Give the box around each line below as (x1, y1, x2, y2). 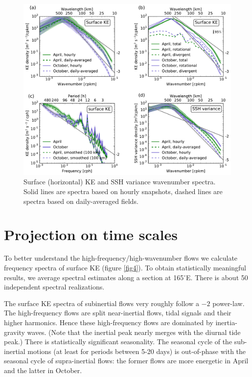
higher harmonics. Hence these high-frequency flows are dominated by (4, 317, 213, 327)
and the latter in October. (4, 365, 82, 375)
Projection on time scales (4, 224, 178, 244)
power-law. (212, 298, 245, 308)
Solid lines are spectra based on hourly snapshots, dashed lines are (23, 186, 223, 197)
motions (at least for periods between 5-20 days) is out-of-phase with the (27, 346, 246, 356)
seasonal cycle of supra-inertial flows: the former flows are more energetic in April (4, 355, 249, 366)
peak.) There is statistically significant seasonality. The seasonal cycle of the (4, 336, 232, 347)
